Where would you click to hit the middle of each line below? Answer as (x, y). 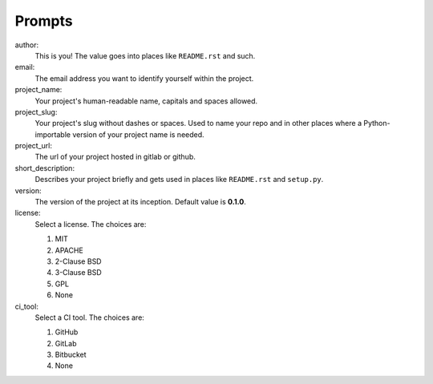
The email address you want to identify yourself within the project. (144, 78)
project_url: (33, 146)
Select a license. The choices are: (91, 224)
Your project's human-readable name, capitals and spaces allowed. (146, 101)
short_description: (45, 168)
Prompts (44, 21)
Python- (377, 123)
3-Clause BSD (78, 273)
